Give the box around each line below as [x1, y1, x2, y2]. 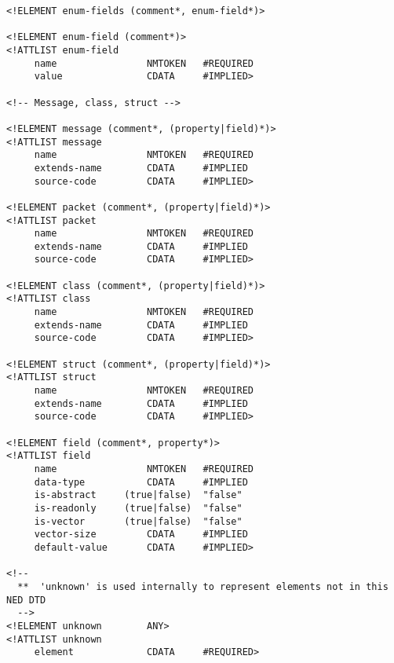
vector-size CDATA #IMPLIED [34, 529, 248, 540]
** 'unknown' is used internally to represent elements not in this [17, 581, 389, 592]
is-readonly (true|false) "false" [34, 502, 243, 514]
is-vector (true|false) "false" [34, 515, 243, 527]
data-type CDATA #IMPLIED [34, 476, 248, 488]
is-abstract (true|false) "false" [34, 489, 243, 501]
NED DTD [6, 594, 46, 606]
